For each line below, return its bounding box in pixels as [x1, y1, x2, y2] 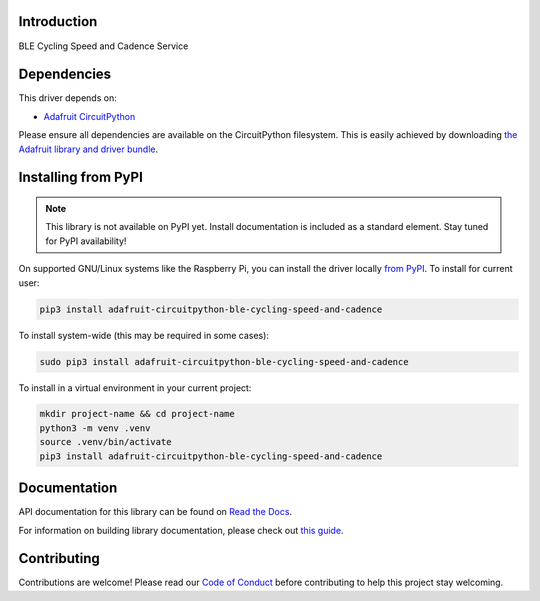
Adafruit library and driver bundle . [18, 143, 159, 155]
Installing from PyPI [18, 169, 144, 186]
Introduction [18, 13, 98, 30]
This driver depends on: [18, 92, 117, 104]
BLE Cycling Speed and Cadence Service [18, 40, 189, 52]
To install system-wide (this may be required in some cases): [18, 329, 270, 341]
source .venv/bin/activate [39, 436, 172, 448]
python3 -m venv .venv [39, 422, 151, 434]
